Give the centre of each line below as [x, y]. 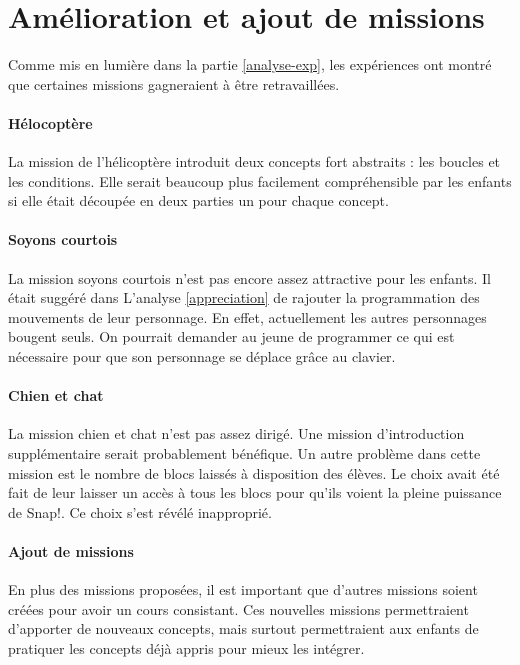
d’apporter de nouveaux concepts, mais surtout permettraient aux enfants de [243, 628]
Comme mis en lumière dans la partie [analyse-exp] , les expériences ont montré [250, 64]
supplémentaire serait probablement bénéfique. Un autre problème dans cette [244, 453]
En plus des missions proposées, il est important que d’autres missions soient [243, 589]
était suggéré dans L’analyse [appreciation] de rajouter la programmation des [244, 297]
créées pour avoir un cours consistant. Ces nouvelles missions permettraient [238, 608]
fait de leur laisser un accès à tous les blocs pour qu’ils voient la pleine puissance [255, 492]
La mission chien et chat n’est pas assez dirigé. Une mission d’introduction [236, 433]
